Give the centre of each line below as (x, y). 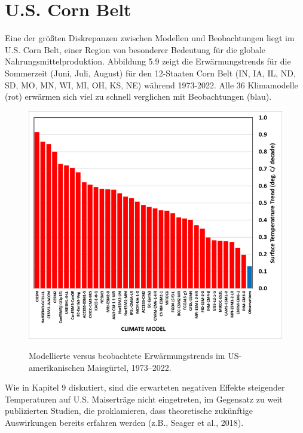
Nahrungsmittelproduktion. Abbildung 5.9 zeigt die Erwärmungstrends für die (148, 61)
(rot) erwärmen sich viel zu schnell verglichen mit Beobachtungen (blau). (138, 96)
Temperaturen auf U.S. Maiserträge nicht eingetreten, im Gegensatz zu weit (144, 399)
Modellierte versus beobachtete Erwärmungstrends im (127, 355)
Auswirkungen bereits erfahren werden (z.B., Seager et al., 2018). (124, 422)
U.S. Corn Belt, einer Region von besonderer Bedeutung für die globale (135, 49)
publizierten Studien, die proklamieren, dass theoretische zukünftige (129, 411)
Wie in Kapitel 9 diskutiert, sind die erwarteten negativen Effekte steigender (145, 387)
